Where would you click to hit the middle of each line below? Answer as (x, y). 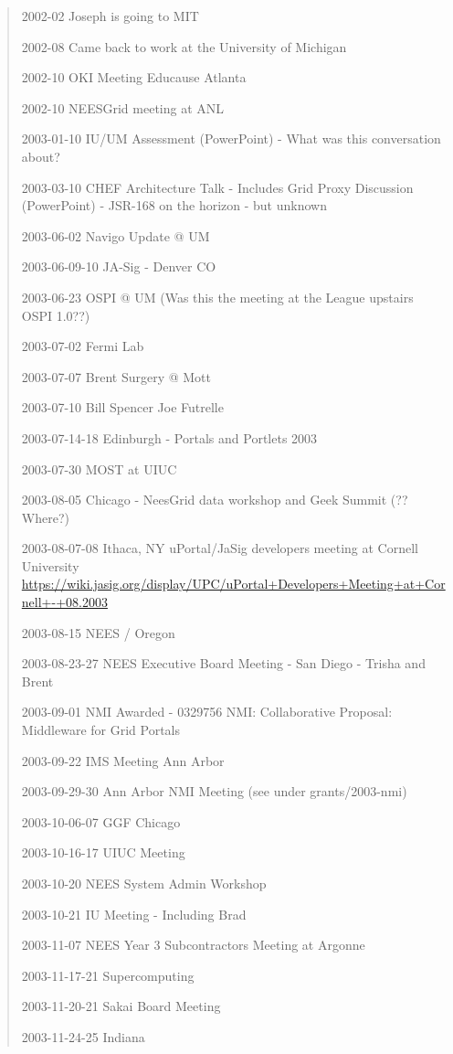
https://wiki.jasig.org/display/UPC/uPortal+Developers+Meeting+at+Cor (233, 584)
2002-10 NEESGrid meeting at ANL (123, 107)
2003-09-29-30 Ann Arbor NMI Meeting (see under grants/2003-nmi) (214, 791)
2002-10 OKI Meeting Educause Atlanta (134, 77)
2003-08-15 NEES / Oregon (98, 632)
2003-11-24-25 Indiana (83, 1036)
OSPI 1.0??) (56, 315)
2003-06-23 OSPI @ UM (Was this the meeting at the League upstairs (217, 297)
